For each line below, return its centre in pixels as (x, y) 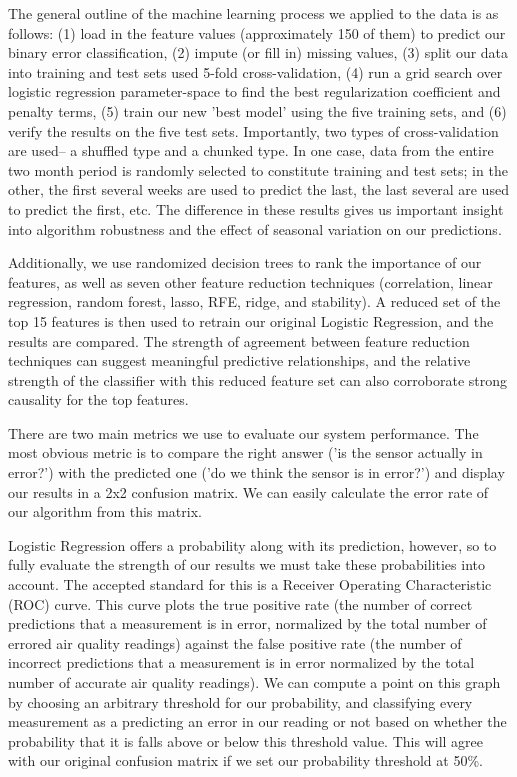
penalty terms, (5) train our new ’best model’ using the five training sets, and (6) (257, 110)
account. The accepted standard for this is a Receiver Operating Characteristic (250, 584)
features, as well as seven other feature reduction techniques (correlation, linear (250, 281)
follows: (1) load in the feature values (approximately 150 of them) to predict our (257, 32)
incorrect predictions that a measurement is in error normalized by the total (241, 662)
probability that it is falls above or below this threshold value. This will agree (246, 740)
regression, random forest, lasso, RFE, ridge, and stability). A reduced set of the (254, 301)
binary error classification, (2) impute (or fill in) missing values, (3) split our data (258, 52)
